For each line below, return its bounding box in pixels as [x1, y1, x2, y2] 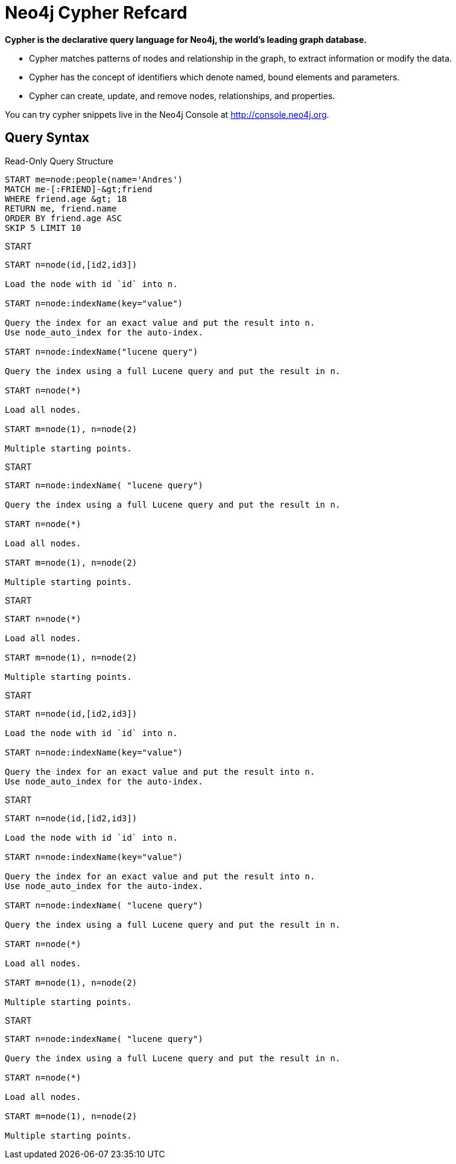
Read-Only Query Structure [5, 155, 113, 166]
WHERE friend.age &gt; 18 [5, 193, 127, 204]
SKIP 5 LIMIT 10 [5, 222, 81, 233]
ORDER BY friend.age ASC [5, 213, 122, 223]
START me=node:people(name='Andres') [5, 174, 183, 184]
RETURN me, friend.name [5, 203, 117, 213]
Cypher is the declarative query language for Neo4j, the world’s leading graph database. [5, 34, 367, 45]
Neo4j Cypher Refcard [5, 2, 188, 23]
